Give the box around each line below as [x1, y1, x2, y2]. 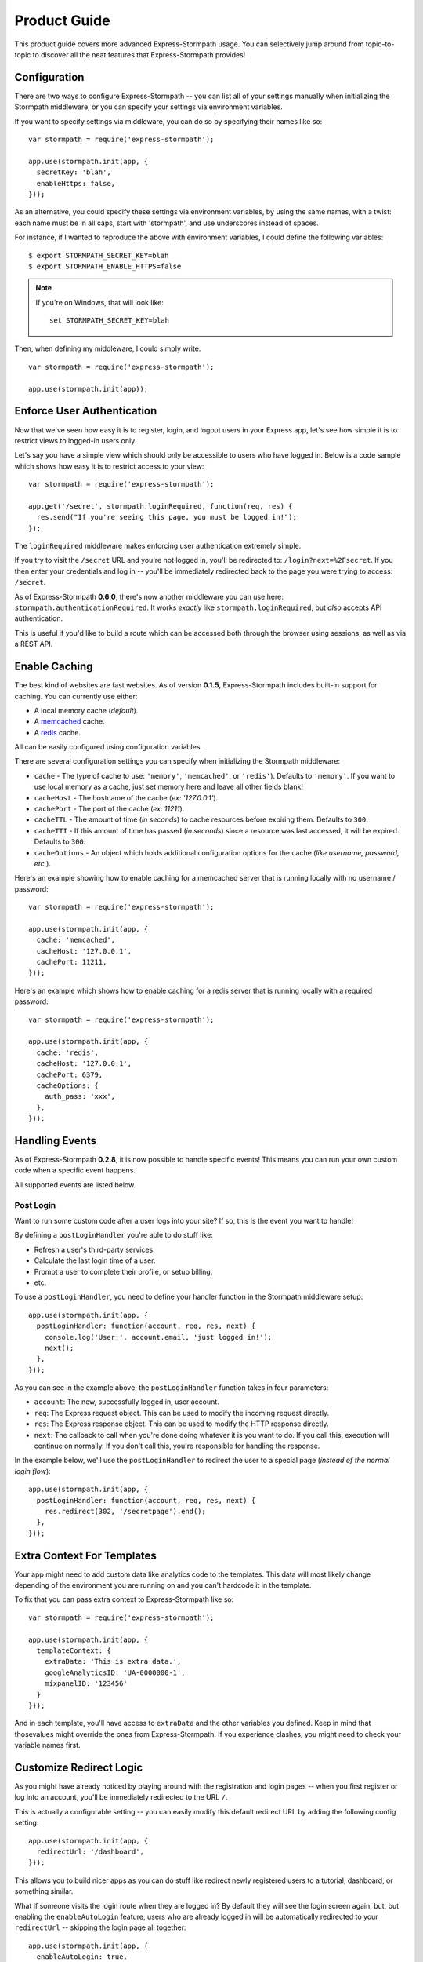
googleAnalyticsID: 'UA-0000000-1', [44, 1668, 186, 1677]
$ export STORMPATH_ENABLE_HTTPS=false [28, 261, 182, 271]
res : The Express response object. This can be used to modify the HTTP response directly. [34, 1419, 329, 1428]
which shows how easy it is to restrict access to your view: [14, 461, 204, 471]
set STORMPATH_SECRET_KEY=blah [49, 316, 170, 325]
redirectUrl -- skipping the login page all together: [14, 1923, 186, 1932]
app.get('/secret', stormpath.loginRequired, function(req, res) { [28, 501, 293, 510]
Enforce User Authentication [14, 404, 157, 418]
